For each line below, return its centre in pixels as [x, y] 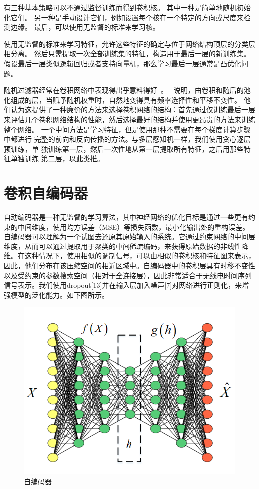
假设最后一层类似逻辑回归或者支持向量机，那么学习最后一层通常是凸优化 [123, 63]
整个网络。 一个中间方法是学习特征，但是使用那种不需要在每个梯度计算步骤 [127, 129]
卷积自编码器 [46, 193]
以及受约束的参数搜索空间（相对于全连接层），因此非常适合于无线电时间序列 [128, 275]
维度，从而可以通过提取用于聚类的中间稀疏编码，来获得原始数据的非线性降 [126, 246]
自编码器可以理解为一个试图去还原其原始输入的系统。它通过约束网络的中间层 [129, 236]
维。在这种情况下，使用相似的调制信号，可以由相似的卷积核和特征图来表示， [129, 256]
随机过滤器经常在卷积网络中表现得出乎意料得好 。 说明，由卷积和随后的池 [127, 90]
